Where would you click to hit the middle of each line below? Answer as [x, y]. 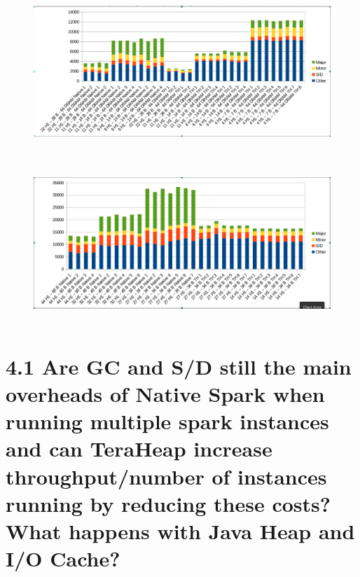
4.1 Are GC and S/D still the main [179, 366]
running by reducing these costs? [168, 503]
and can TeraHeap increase [139, 449]
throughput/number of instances [166, 476]
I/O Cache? [63, 558]
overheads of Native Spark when [165, 394]
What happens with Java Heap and [180, 531]
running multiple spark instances [167, 421]
